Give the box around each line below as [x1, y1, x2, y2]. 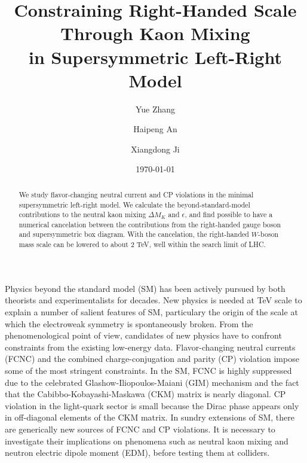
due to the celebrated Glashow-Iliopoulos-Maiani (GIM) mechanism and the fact [5, 376, 299, 388]
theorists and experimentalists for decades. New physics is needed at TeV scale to [5, 294, 302, 306]
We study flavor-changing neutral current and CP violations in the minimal [19, 189, 254, 199]
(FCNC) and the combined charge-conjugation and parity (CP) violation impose [5, 352, 299, 365]
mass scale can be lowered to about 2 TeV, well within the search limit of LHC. [19, 239, 266, 249]
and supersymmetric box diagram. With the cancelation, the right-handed [19, 229, 249, 239]
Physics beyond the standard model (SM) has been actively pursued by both [5, 282, 285, 294]
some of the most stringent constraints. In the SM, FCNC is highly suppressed [5, 364, 292, 376]
